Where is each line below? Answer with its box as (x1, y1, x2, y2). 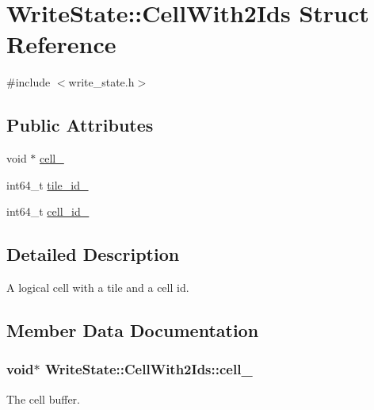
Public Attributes (6, 113, 154, 137)
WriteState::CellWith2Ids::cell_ (44, 359, 253, 379)
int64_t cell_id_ (6, 203, 90, 220)
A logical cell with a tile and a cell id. (6, 279, 189, 296)
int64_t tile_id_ (6, 176, 89, 193)
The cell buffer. (6, 390, 80, 407)
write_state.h (68, 74, 135, 90)
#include (6, 74, 51, 90)
